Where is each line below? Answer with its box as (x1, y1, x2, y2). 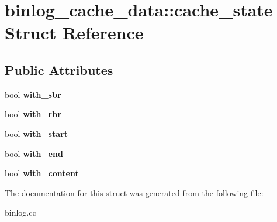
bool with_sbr (5, 88, 61, 100)
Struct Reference (5, 21, 144, 45)
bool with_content (5, 167, 79, 179)
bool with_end (5, 147, 63, 159)
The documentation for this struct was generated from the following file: (5, 186, 264, 199)
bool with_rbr (5, 108, 61, 120)
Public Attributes (5, 60, 113, 78)
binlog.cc (5, 206, 36, 218)
